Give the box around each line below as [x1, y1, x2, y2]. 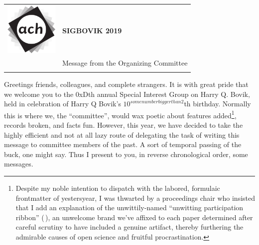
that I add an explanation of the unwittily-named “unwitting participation [15, 202, 244, 213]
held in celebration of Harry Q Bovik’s [4, 98, 121, 109]
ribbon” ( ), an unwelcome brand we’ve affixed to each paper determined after [15, 212, 253, 222]
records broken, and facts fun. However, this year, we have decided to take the [4, 119, 243, 130]
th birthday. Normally [184, 98, 251, 109]
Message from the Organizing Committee [62, 57, 188, 68]
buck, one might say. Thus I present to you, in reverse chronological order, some [4, 149, 248, 159]
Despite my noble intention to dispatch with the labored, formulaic [15, 182, 220, 193]
